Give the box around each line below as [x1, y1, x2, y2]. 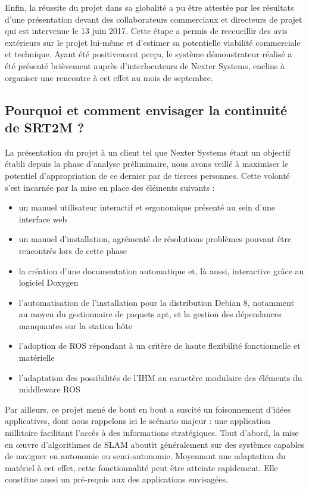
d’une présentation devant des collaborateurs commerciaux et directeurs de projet [5, 13, 302, 25]
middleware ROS [18, 383, 80, 395]
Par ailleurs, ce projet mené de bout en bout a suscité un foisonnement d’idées [5, 403, 291, 415]
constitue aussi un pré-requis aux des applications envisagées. [5, 473, 228, 485]
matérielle [18, 351, 55, 364]
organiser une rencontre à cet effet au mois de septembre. [5, 71, 213, 83]
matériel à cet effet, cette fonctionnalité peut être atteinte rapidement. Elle [5, 461, 278, 473]
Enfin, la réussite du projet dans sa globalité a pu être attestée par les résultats [5, 1, 294, 13]
